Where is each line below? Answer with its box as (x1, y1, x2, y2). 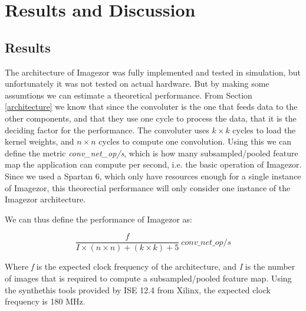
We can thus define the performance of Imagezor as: (5, 212, 192, 225)
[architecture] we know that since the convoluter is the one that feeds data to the (5, 100, 298, 113)
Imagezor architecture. (5, 193, 85, 205)
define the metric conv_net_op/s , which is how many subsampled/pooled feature (5, 146, 298, 159)
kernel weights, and (5, 135, 74, 148)
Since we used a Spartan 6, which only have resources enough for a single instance (5, 169, 301, 182)
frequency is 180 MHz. (5, 295, 85, 307)
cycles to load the (232, 123, 296, 136)
